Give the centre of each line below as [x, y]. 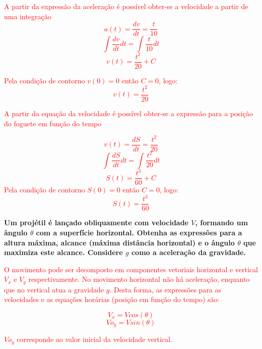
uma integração [28, 16]
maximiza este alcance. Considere [63, 252]
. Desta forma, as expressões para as [166, 289]
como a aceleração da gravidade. [188, 252]
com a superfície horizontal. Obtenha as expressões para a [139, 232]
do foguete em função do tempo [53, 123]
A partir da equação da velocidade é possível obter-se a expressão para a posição [128, 113]
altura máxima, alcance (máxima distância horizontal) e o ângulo [119, 242]
